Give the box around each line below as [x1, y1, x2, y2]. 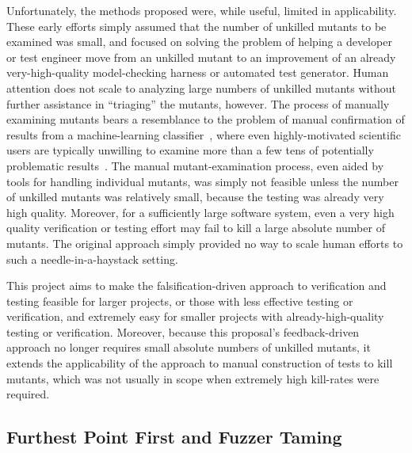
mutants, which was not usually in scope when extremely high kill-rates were [6, 370, 380, 386]
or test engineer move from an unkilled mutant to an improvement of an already [6, 48, 396, 65]
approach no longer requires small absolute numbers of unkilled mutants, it [6, 339, 371, 356]
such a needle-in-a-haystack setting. [6, 250, 178, 267]
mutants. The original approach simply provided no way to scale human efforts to [6, 234, 403, 251]
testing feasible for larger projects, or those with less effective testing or [6, 292, 353, 309]
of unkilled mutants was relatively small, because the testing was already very [6, 188, 384, 205]
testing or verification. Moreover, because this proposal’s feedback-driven [6, 323, 360, 340]
